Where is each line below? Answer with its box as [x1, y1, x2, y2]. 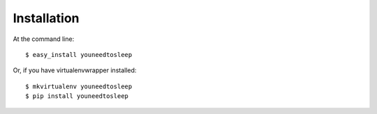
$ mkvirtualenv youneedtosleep [25, 82, 133, 90]
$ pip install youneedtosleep [25, 92, 129, 100]
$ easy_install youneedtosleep [25, 51, 133, 58]
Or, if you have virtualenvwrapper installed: [13, 66, 137, 74]
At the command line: [13, 35, 75, 43]
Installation [13, 10, 80, 26]
